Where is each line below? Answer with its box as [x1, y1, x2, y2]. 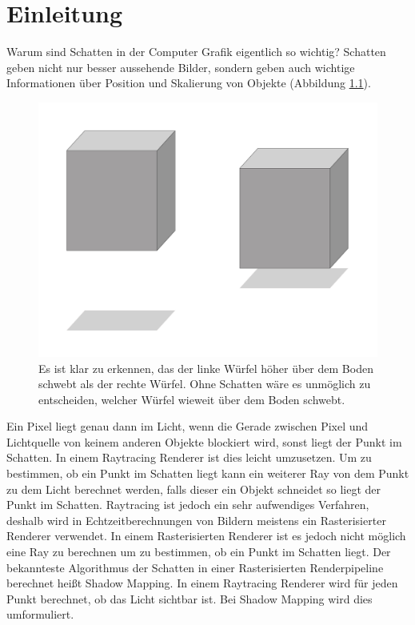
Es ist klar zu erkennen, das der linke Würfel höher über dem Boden [38, 359, 373, 376]
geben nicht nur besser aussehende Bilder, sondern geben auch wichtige [6, 58, 355, 75]
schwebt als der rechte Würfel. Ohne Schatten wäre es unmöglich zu [38, 375, 371, 392]
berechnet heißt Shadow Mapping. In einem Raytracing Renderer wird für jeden [6, 575, 398, 591]
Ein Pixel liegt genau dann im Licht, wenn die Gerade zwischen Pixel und [6, 418, 369, 435]
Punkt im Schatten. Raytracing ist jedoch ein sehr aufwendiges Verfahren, [6, 496, 369, 513]
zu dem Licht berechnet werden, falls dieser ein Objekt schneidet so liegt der [6, 480, 381, 497]
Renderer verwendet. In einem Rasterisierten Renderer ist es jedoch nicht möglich [6, 527, 406, 544]
